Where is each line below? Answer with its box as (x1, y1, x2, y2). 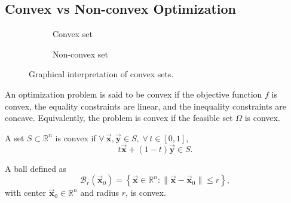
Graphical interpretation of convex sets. (29, 68, 174, 80)
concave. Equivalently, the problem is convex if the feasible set (5, 111, 233, 124)
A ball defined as (5, 162, 67, 174)
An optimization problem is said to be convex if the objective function (5, 87, 262, 100)
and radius (80, 186, 120, 199)
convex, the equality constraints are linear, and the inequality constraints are (5, 99, 287, 112)
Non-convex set (53, 47, 109, 60)
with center (5, 186, 46, 199)
